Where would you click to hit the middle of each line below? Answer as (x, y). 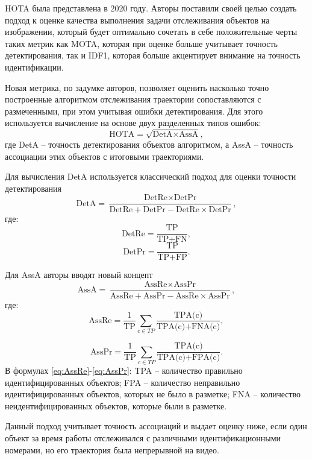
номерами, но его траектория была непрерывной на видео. (112, 449)
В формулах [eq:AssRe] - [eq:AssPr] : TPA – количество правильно (124, 370)
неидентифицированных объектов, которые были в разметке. (116, 405)
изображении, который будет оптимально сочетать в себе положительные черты (151, 32)
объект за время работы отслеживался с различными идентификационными (143, 438)
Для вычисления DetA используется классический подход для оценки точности (151, 176)
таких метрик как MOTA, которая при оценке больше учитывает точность (141, 43)
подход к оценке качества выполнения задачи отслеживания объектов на (137, 20)
